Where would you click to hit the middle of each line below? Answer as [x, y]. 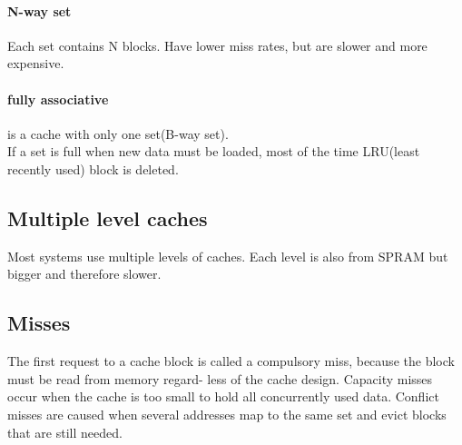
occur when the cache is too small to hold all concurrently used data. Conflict [223, 396]
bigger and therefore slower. [84, 274]
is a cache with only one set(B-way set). [118, 133]
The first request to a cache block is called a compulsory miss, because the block [231, 361]
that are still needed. [65, 432]
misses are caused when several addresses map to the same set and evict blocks [227, 414]
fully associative [58, 99]
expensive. [36, 63]
